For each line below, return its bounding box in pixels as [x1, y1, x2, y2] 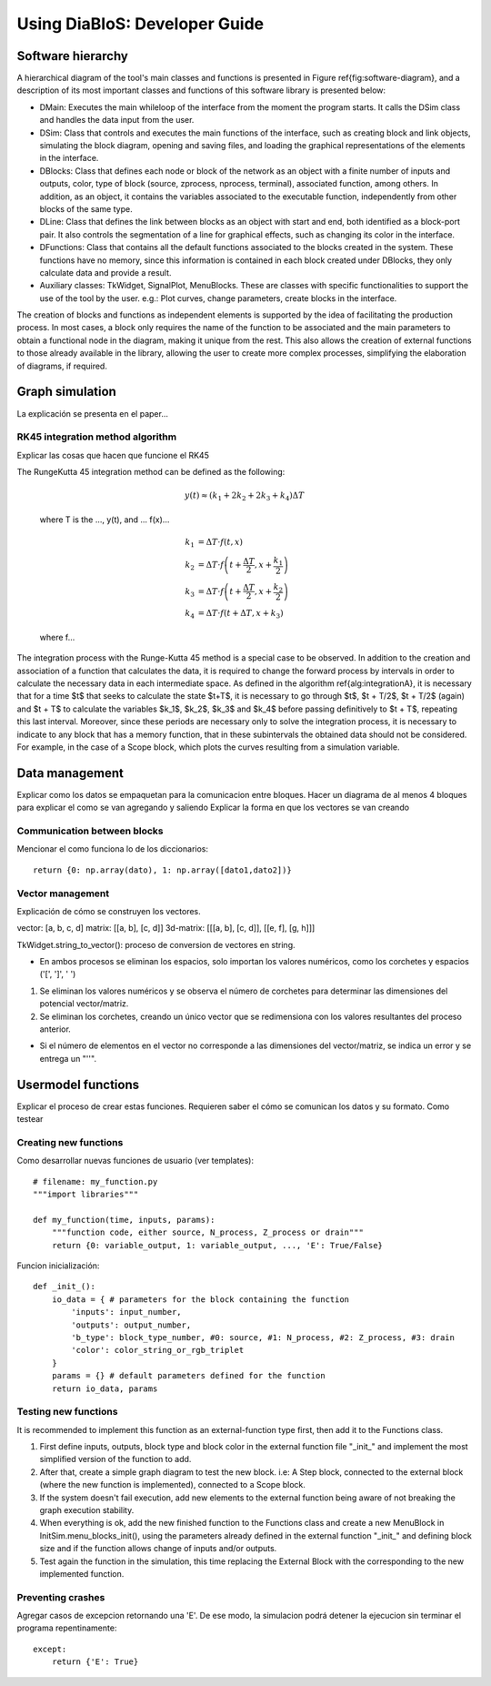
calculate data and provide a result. [39, 267, 172, 278]
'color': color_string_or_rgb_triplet [71, 1345, 245, 1356]
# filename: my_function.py [33, 1176, 158, 1186]
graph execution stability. [39, 1504, 135, 1515]
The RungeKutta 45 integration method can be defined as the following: [16, 467, 286, 478]
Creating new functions [16, 1136, 124, 1148]
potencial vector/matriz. [39, 998, 129, 1009]
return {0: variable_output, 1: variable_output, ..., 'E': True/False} [51, 1240, 384, 1250]
